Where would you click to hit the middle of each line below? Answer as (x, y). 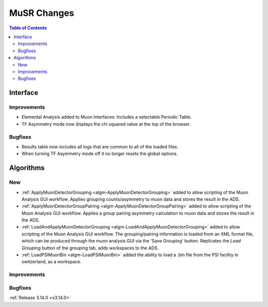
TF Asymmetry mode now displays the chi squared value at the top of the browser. (106, 124)
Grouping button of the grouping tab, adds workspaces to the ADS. (90, 248)
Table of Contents (28, 28)
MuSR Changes (42, 13)
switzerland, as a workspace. (51, 262)
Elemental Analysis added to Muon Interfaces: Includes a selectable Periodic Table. (107, 117)
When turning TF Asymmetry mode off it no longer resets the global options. (100, 153)
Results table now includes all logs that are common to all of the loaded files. (100, 147)
